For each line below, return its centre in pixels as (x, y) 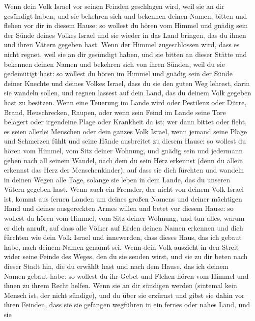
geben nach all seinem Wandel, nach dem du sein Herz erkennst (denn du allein (124, 160)
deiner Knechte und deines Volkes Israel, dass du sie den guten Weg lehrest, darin (127, 83)
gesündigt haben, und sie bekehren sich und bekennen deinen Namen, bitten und (126, 15)
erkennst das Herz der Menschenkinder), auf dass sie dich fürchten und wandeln (124, 170)
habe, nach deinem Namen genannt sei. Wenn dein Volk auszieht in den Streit (121, 247)
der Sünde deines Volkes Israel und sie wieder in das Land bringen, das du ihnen (125, 35)
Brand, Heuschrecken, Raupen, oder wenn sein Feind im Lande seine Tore (115, 112)
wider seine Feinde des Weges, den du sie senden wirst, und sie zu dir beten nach (126, 256)
